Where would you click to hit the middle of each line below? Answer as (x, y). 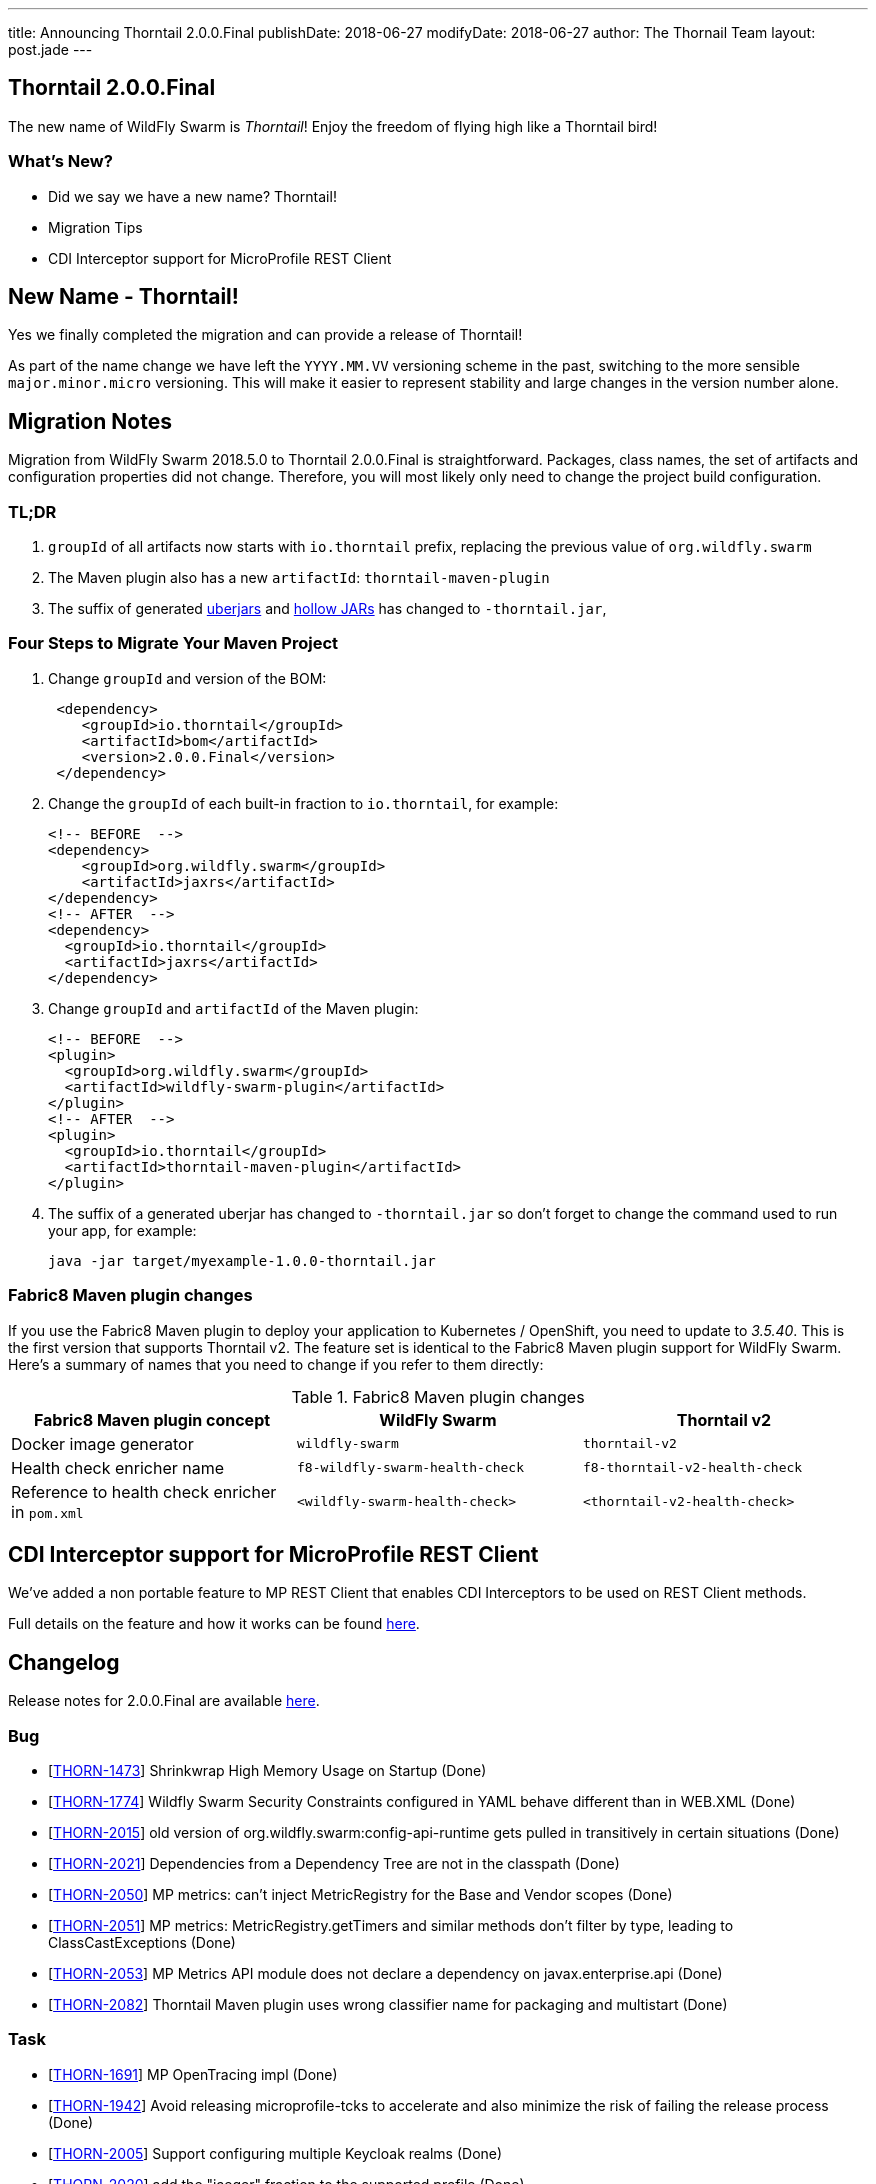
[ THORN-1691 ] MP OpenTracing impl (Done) (193, 2074)
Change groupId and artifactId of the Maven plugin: (233, 1008)
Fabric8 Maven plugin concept (152, 1419)
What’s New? (60, 161)
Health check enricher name (118, 1467)
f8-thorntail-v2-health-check (692, 1468)
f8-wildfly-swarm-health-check (410, 1468)
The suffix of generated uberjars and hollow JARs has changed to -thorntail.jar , (327, 609)
